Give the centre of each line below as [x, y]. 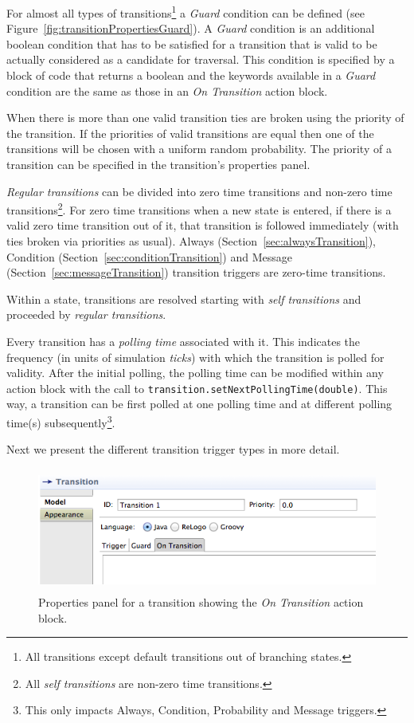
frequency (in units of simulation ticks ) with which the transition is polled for [195, 357]
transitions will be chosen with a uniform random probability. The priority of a [199, 149]
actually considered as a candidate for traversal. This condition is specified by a [201, 59]
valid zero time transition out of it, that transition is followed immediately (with [203, 225]
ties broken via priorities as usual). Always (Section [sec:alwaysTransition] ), [191, 241]
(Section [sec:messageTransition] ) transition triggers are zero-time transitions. [196, 272]
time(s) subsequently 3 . [61, 421]
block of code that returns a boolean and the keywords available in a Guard [191, 75]
